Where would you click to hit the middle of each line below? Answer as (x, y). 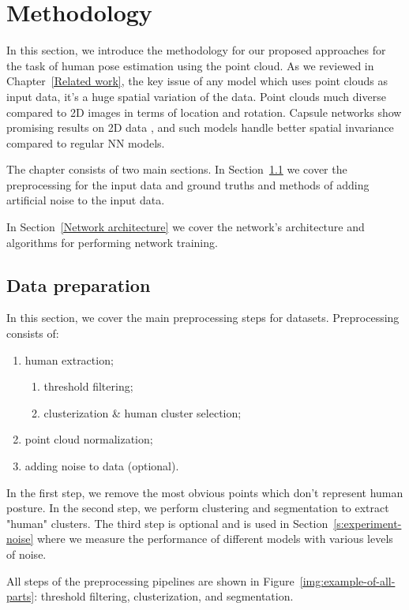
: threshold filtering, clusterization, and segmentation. (164, 596)
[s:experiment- (368, 523)
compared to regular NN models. (86, 142)
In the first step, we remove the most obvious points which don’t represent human (205, 492)
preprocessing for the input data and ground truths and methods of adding (188, 184)
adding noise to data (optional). (102, 466)
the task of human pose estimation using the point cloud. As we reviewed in (190, 65)
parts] (21, 596)
